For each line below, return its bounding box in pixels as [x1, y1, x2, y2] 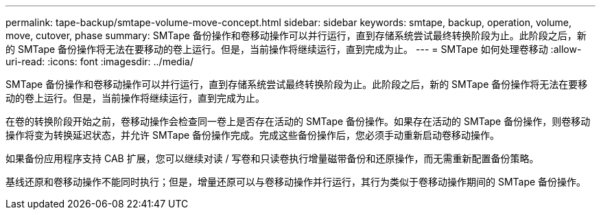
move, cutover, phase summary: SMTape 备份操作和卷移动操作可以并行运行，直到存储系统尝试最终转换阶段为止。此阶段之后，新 [5, 30, 587, 41]
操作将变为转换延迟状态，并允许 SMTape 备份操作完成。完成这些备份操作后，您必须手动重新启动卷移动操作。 [5, 129, 500, 141]
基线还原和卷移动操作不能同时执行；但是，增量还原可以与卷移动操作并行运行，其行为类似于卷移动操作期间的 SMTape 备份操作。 [5, 176, 587, 188]
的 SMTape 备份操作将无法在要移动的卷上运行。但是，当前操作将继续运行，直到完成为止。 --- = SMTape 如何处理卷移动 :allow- [5, 43, 582, 55]
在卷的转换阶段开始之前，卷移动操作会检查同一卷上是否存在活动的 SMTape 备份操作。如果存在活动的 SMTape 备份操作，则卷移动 [5, 115, 591, 127]
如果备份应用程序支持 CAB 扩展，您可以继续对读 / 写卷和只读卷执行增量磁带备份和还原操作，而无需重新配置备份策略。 [5, 152, 539, 164]
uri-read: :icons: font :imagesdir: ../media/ [5, 56, 193, 67]
